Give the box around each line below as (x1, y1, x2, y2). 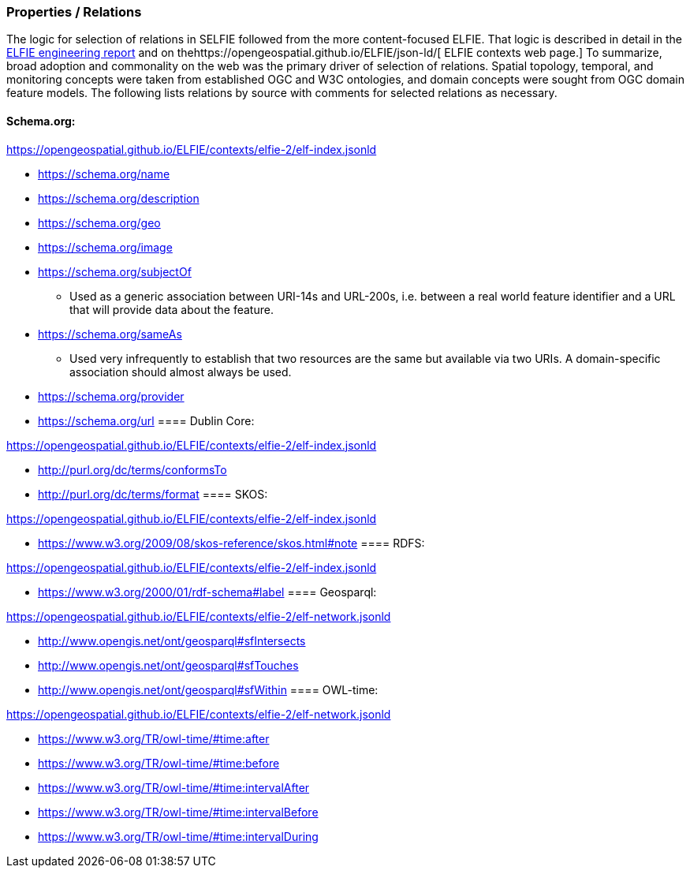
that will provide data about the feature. (69, 302, 274, 316)
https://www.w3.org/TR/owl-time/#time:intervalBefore (38, 805, 319, 819)
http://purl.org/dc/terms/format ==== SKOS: (38, 487, 268, 501)
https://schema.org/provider (38, 389, 185, 403)
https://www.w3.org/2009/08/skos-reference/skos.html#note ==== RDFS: (38, 536, 425, 550)
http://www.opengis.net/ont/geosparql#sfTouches (38, 658, 299, 672)
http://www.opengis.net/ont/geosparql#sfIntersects (38, 633, 306, 648)
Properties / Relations (6, 4, 142, 20)
